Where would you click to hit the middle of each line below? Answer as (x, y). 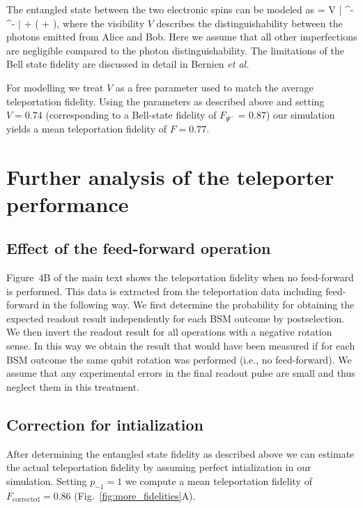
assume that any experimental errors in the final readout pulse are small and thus (181, 373)
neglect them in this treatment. (73, 386)
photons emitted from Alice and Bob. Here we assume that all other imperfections (182, 37)
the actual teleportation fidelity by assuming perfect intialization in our (159, 467)
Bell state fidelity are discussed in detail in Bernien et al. (128, 64)
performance (68, 203)
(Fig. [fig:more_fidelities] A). (135, 495)
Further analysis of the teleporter (170, 176)
